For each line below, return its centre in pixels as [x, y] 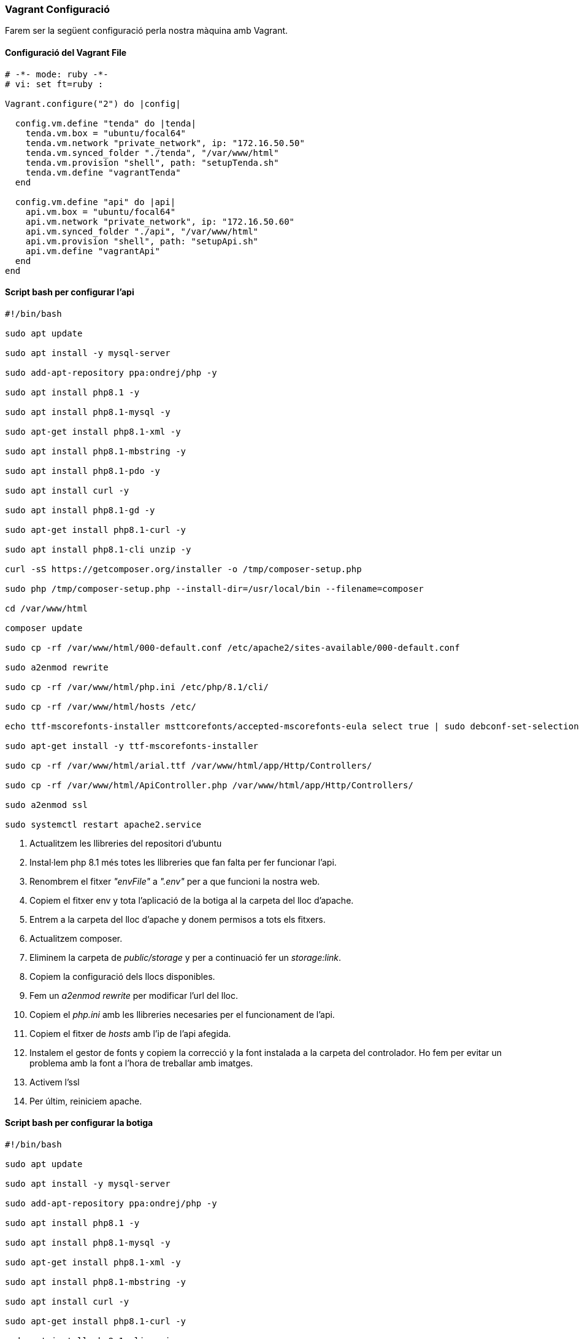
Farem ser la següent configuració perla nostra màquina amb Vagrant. [147, 31]
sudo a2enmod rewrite [57, 667]
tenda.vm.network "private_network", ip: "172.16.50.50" [165, 143]
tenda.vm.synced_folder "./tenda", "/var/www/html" [152, 153]
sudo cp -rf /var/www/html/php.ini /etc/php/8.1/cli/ [137, 687]
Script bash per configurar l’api [70, 292]
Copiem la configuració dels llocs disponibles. [122, 976]
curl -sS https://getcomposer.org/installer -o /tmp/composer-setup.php [183, 569]
